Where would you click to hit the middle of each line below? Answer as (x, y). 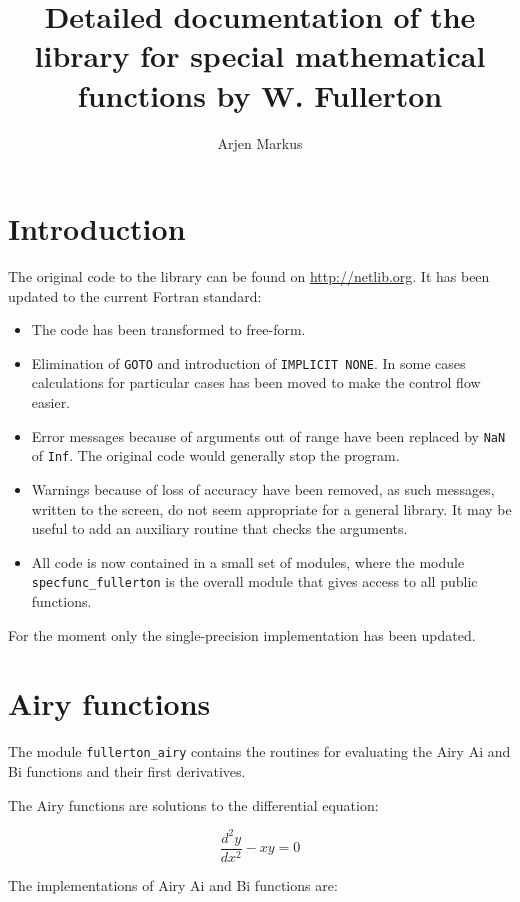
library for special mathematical (260, 55)
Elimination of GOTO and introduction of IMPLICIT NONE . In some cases (248, 362)
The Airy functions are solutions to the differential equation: (193, 804)
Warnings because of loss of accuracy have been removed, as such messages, (263, 488)
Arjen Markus (260, 142)
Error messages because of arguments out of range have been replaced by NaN (268, 435)
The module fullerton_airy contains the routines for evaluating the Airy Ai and (259, 751)
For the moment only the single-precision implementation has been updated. (242, 634)
